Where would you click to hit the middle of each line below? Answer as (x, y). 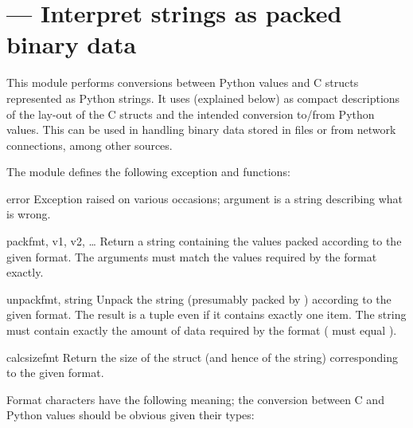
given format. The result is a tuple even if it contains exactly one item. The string (206, 314)
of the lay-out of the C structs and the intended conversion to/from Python (191, 114)
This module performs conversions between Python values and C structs (183, 82)
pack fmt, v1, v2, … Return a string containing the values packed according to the (204, 241)
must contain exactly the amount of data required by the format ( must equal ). (202, 330)
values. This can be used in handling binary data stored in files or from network (201, 130)
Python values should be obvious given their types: (131, 415)
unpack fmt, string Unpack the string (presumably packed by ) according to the (199, 298)
